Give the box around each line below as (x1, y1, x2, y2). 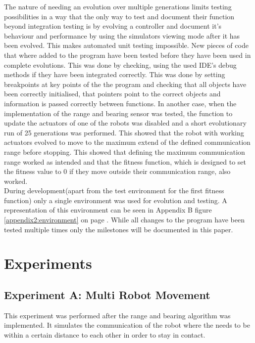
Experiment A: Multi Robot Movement (4, 287, 210, 302)
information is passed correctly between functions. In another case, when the (4, 98, 237, 108)
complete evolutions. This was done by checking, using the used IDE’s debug (4, 59, 237, 70)
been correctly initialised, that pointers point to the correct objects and (4, 88, 221, 99)
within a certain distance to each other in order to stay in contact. (4, 330, 205, 340)
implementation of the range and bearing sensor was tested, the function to (4, 108, 233, 118)
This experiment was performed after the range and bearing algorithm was (4, 310, 231, 320)
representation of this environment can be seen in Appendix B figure (4, 205, 212, 215)
